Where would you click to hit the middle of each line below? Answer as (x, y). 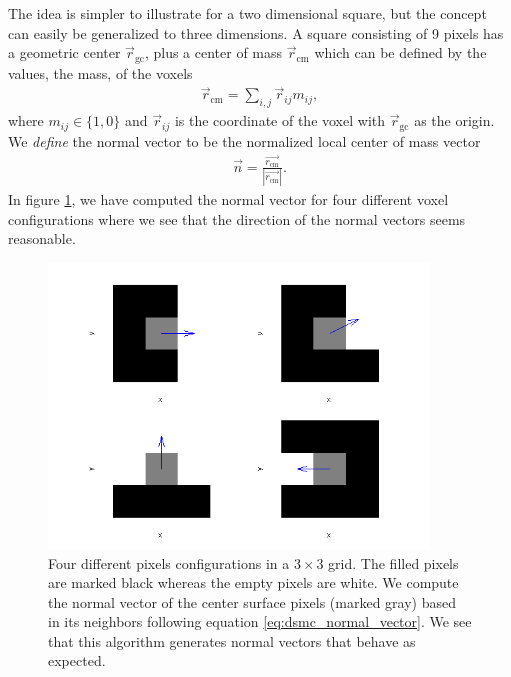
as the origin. (454, 120)
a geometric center (64, 52)
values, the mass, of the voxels (100, 72)
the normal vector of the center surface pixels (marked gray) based (252, 601)
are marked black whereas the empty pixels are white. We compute (253, 582)
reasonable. (42, 238)
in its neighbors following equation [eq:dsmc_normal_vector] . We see (260, 621)
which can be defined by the (400, 52)
